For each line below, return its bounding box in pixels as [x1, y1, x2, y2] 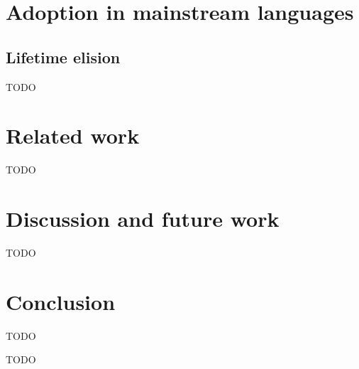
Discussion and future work [6, 204, 280, 233]
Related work [6, 121, 140, 150]
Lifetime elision [6, 46, 121, 68]
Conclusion [6, 287, 116, 316]
